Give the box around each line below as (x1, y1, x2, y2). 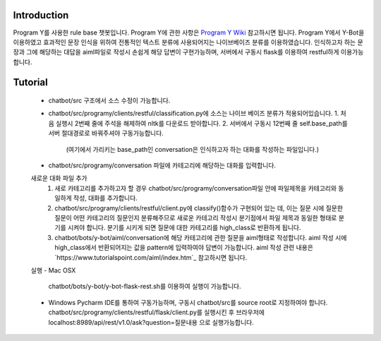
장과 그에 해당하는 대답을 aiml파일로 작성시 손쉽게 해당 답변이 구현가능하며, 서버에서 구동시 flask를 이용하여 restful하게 (13, 48, 339, 56)
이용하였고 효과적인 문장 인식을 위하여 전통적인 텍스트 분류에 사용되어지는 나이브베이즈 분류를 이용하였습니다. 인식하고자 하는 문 (13, 37, 363, 46)
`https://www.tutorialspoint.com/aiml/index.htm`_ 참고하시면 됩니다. (54, 253, 248, 261)
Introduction (13, 9, 69, 21)
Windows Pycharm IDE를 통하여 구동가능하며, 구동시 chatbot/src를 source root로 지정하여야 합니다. (48, 298, 328, 306)
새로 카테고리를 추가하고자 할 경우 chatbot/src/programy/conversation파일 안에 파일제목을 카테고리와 (54, 184, 337, 192)
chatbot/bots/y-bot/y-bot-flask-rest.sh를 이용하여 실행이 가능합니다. (48, 282, 241, 291)
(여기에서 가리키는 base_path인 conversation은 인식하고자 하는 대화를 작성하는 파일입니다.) (66, 145, 320, 153)
